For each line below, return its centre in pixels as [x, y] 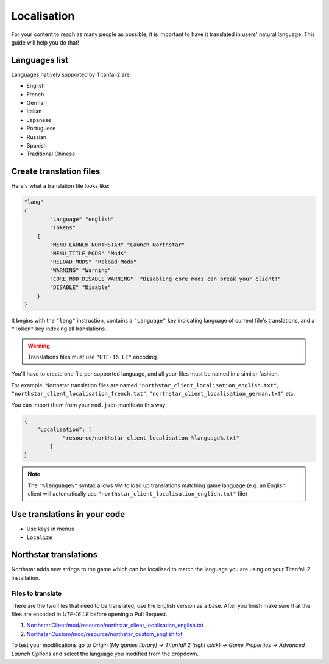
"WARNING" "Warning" [80, 270]
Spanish [37, 145]
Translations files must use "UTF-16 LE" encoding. [93, 357]
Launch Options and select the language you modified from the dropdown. [105, 654]
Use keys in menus [50, 529]
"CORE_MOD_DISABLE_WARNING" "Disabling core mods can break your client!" [165, 279]
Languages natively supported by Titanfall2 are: [71, 74]
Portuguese [41, 129]
